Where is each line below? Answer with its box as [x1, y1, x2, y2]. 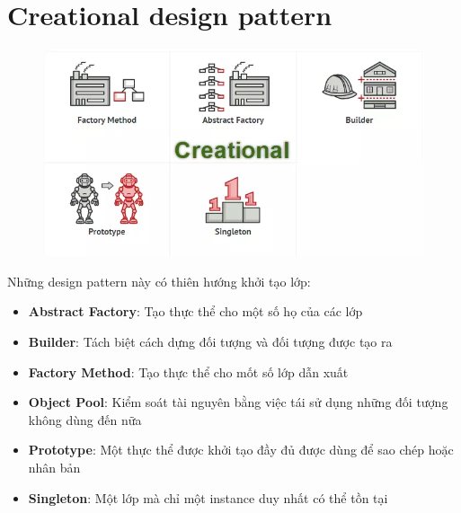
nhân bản [28, 458, 81, 477]
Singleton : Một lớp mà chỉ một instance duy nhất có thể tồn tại [28, 488, 388, 507]
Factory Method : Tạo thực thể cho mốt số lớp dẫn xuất [28, 362, 349, 381]
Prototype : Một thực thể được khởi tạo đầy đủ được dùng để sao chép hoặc [28, 440, 454, 459]
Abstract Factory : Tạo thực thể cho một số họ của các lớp [28, 302, 363, 321]
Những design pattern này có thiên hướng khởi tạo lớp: [7, 271, 311, 290]
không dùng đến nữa [28, 410, 142, 429]
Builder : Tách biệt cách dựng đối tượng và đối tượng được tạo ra [28, 332, 393, 351]
